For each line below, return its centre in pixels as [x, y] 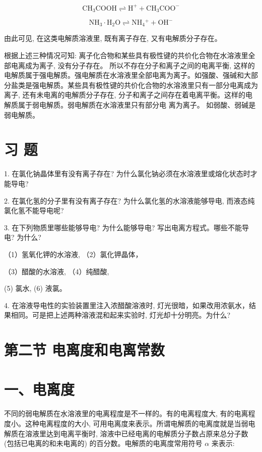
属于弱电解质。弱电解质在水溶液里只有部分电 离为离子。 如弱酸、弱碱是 [137, 105]
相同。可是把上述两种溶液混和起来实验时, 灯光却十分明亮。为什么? [121, 315]
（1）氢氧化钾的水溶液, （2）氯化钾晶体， [73, 254]
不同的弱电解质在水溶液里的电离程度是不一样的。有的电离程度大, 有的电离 [126, 413]
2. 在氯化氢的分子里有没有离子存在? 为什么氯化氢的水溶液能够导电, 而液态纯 [129, 200]
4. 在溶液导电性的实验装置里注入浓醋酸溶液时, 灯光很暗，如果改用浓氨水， [127, 305]
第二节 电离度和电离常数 [84, 350]
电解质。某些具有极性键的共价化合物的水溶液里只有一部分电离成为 [148, 85]
